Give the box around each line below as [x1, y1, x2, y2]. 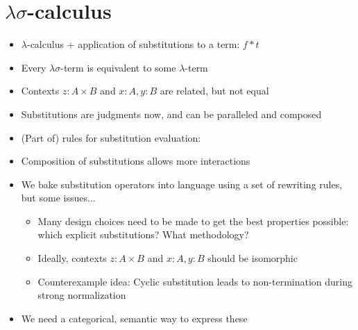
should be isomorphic [207, 251, 298, 265]
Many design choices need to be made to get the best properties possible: [37, 213, 349, 228]
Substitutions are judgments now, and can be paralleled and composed [21, 106, 322, 121]
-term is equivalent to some [60, 60, 176, 74]
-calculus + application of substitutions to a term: [26, 37, 240, 51]
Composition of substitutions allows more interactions [21, 154, 250, 168]
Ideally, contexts [37, 251, 107, 265]
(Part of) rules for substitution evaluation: [21, 130, 201, 145]
